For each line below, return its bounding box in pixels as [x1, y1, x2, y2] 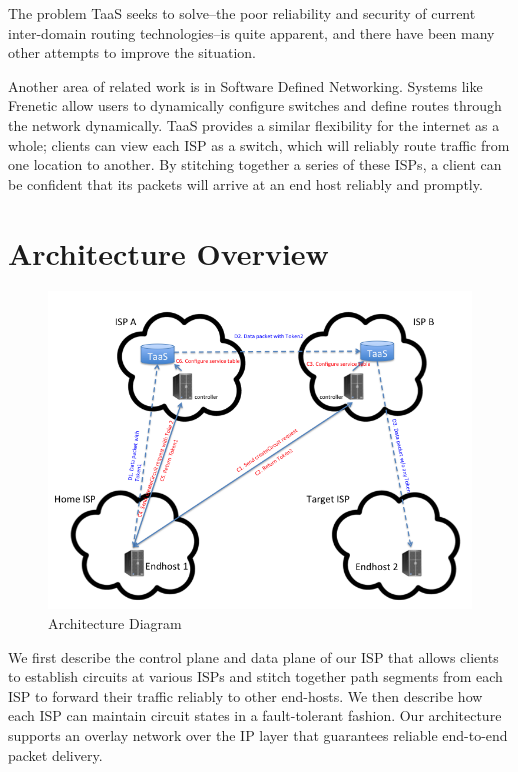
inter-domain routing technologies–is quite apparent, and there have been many [8, 22, 495, 43]
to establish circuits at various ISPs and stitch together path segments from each [8, 666, 503, 687]
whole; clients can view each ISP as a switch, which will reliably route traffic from [8, 134, 510, 155]
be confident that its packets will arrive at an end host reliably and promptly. [8, 173, 483, 194]
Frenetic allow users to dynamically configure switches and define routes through [8, 95, 502, 116]
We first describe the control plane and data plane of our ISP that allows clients [8, 646, 499, 667]
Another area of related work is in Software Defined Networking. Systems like [8, 75, 483, 96]
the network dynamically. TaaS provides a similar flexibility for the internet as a [8, 114, 500, 135]
